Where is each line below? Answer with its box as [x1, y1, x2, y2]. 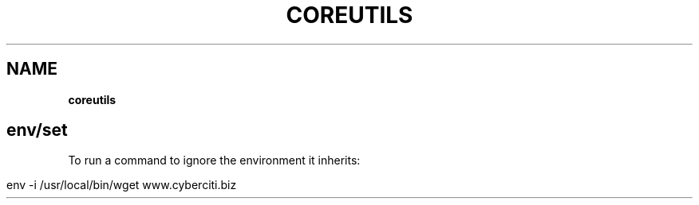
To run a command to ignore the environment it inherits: [68, 153, 361, 168]
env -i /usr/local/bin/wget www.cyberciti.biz [6, 178, 237, 192]
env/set [6, 120, 68, 141]
